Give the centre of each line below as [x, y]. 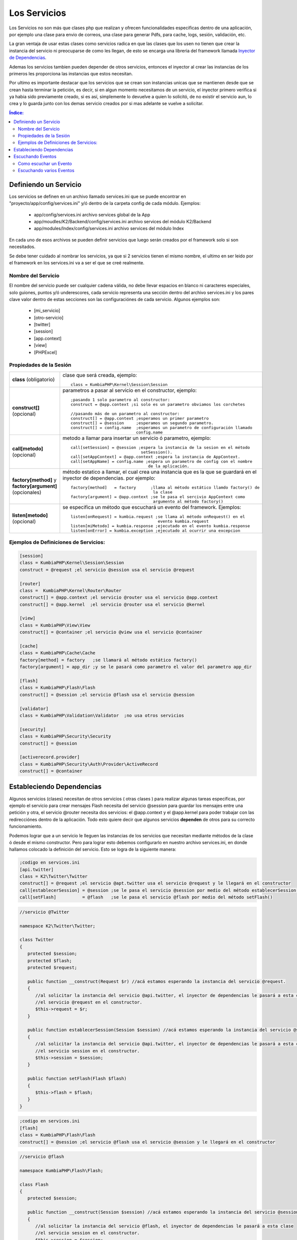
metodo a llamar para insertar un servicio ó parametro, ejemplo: [137, 438]
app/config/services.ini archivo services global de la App [92, 215]
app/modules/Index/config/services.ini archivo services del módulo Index [109, 229]
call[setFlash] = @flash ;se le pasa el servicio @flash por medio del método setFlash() [146, 897]
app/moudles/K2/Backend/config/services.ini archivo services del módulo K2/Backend [123, 222]
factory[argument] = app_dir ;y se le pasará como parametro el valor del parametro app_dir [136, 667]
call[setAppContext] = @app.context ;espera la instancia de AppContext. [155, 457]
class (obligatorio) [33, 379]
